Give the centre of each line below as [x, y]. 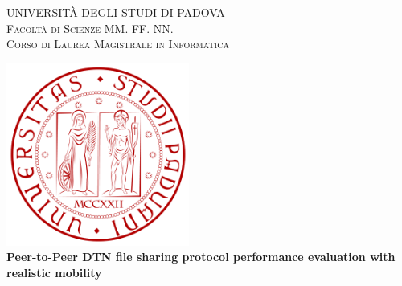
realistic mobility [54, 272]
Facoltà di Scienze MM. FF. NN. [90, 28]
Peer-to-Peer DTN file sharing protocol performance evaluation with [201, 257]
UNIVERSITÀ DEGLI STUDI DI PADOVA [116, 12]
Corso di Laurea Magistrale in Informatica [118, 44]
